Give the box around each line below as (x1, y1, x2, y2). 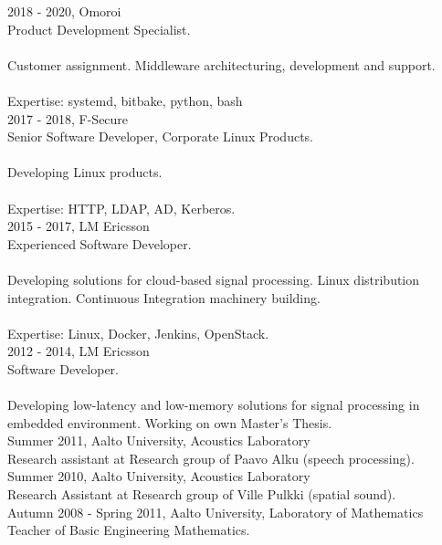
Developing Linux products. (7, 162, 163, 182)
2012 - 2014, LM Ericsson (7, 341, 150, 361)
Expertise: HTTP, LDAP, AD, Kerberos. (7, 198, 236, 217)
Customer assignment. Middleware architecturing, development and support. (7, 55, 436, 74)
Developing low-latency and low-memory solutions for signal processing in (7, 395, 420, 414)
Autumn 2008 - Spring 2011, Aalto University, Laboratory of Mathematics (7, 502, 424, 521)
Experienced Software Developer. (7, 234, 192, 253)
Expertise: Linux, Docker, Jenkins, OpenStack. (7, 323, 269, 342)
